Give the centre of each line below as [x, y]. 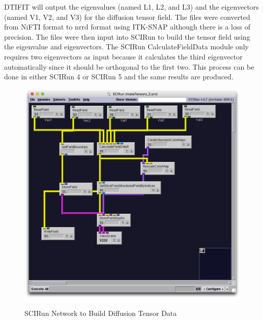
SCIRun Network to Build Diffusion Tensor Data [101, 313]
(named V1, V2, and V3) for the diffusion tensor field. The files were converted [127, 17]
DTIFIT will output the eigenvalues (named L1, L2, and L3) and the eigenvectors [131, 7]
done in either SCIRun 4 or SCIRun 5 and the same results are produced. [119, 77]
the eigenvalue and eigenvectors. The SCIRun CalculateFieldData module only [126, 47]
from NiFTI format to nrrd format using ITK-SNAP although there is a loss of [127, 27]
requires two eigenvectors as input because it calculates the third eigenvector [123, 56]
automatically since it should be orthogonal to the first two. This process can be [129, 66]
